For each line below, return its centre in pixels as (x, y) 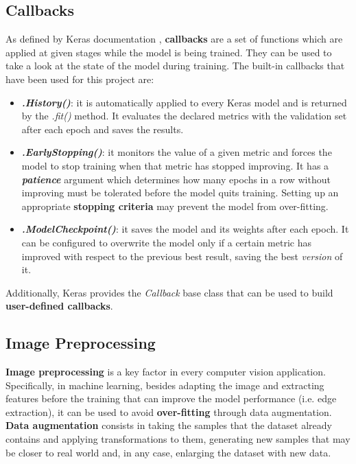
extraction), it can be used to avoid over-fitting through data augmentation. (169, 411)
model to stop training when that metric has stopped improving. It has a (175, 165)
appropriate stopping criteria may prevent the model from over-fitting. (175, 206)
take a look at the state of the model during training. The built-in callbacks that (175, 66)
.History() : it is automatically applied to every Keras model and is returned (184, 102)
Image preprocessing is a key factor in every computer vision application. (166, 372)
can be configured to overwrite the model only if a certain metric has (166, 242)
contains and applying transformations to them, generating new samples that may (178, 439)
